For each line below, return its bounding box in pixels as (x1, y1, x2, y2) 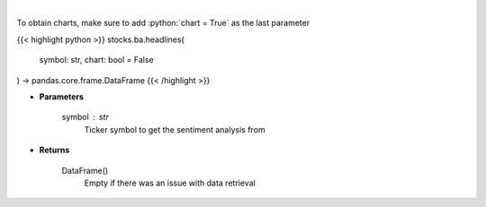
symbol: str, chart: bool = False (39, 55, 154, 65)
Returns (39, 144, 70, 156)
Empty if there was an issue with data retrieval (84, 177, 256, 188)
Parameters (39, 91, 85, 102)
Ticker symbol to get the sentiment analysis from (84, 124, 265, 134)
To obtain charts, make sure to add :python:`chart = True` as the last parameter (16, 18, 310, 29)
